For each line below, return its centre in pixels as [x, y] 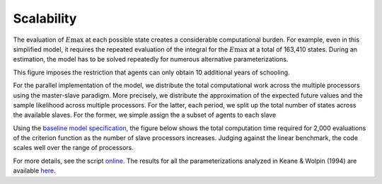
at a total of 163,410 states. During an [303, 49]
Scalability [45, 18]
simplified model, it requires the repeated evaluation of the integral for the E [124, 49]
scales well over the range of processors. [74, 148]
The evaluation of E [42, 40]
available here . [34, 171]
